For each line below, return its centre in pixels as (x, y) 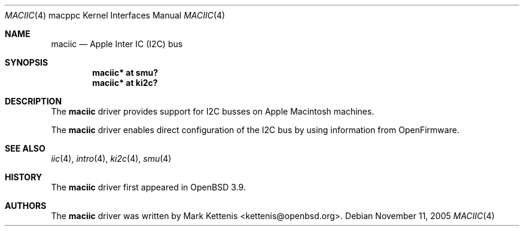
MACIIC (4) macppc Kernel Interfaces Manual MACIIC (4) (115, 15)
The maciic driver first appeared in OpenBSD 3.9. (148, 187)
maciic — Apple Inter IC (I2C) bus (117, 44)
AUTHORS (26, 206)
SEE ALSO (25, 148)
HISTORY (24, 177)
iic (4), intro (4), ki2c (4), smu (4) (111, 158)
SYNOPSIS (27, 62)
